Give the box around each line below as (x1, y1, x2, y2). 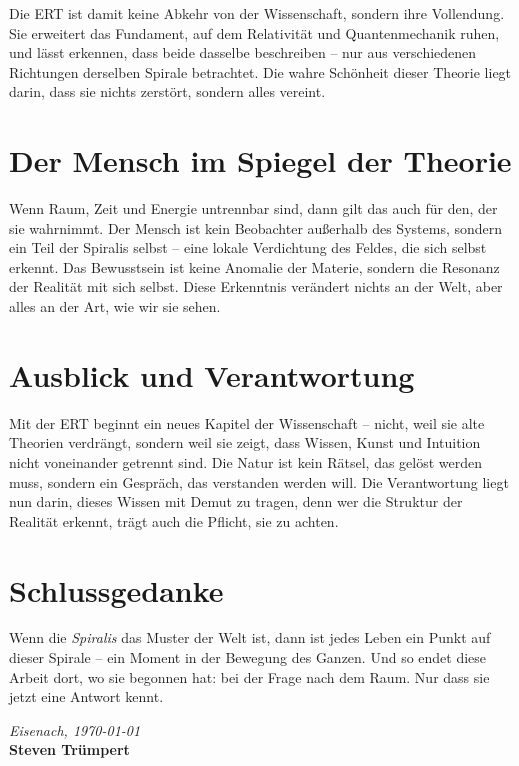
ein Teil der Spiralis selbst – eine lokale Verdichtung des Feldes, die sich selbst (9, 237, 487, 258)
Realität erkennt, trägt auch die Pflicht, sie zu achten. (9, 510, 339, 531)
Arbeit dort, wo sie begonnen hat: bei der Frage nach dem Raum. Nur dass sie (9, 666, 490, 687)
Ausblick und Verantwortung (9, 354, 415, 395)
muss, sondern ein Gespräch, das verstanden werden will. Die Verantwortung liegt (9, 471, 509, 492)
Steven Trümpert (9, 739, 130, 760)
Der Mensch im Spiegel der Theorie (9, 140, 512, 181)
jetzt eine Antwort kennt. (9, 686, 164, 707)
